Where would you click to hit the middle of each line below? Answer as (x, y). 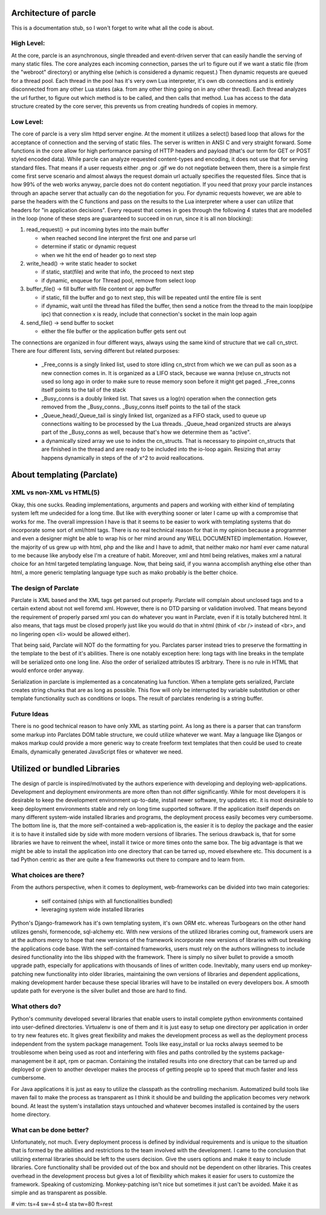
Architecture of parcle (53, 13)
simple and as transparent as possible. (59, 1193)
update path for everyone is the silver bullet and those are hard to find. (99, 991)
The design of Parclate (45, 588)
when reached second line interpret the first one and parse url (119, 238)
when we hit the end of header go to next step (99, 255)
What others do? (36, 1006)
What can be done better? (50, 1130)
